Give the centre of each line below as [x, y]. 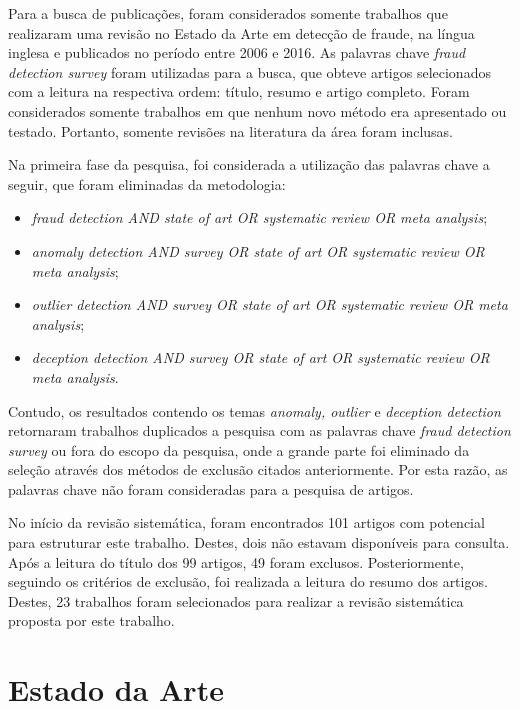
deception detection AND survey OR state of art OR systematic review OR [260, 357]
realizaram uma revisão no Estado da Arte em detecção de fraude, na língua [241, 32]
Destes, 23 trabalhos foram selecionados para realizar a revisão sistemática [236, 600]
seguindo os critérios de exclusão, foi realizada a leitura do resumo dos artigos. [248, 581]
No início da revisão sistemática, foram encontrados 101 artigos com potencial [246, 522]
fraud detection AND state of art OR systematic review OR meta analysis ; [259, 217]
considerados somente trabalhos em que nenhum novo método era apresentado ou [257, 110]
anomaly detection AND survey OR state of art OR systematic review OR [258, 250]
